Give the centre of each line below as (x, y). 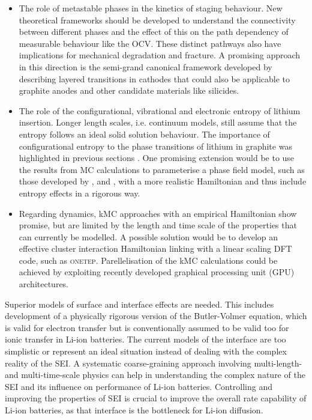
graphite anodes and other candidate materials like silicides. (129, 90)
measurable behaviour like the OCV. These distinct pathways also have (150, 43)
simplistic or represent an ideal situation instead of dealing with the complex (146, 351)
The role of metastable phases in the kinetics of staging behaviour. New (151, 8)
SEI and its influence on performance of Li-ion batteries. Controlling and (139, 386)
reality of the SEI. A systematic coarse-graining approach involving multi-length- (154, 363)
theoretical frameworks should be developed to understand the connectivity (157, 20)
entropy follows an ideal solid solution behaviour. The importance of (144, 134)
